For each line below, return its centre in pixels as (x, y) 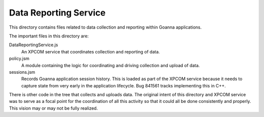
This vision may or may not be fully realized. (53, 108)
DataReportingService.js (33, 45)
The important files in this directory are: (49, 36)
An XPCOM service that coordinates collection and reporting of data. (90, 51)
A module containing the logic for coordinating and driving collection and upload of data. (110, 65)
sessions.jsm (22, 72)
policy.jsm (19, 59)
